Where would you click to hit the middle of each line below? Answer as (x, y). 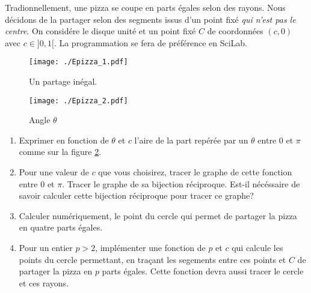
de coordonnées (235, 31)
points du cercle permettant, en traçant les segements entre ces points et (152, 259)
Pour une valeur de (54, 172)
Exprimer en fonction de (64, 140)
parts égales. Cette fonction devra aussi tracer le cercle (203, 271)
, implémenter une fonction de (150, 248)
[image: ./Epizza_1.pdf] (79, 62)
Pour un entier (46, 248)
